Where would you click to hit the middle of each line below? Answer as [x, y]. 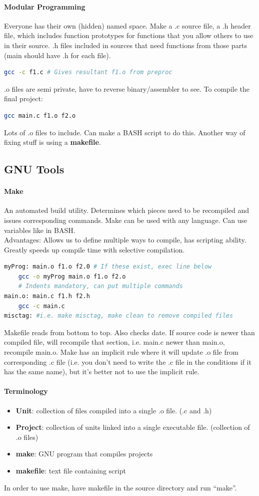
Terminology [26, 391]
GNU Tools [34, 169]
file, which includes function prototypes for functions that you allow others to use [129, 35]
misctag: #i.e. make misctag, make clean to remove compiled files [119, 316]
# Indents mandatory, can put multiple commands [100, 286]
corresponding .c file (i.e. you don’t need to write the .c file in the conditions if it [128, 361]
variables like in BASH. [40, 230]
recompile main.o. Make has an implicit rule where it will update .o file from [121, 352]
